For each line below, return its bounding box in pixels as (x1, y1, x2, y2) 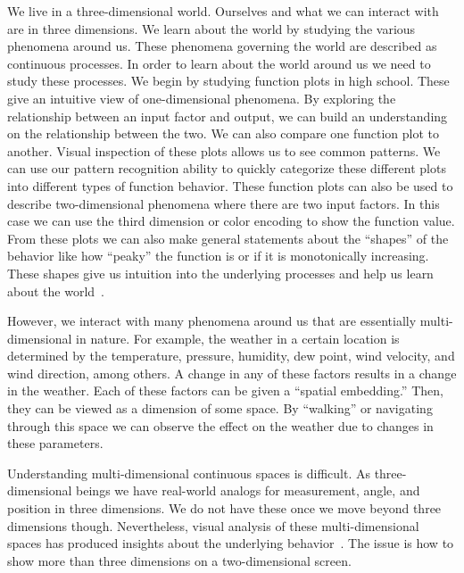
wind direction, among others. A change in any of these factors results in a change (7, 363, 457, 382)
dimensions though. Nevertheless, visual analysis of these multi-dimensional (7, 516, 419, 535)
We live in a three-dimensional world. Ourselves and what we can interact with (7, 2, 439, 20)
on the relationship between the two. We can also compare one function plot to (7, 124, 439, 143)
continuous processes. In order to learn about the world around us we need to (7, 54, 431, 72)
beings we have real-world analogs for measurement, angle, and (76, 481, 420, 500)
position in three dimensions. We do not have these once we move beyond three (7, 499, 442, 518)
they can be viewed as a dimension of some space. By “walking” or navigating (7, 399, 433, 418)
